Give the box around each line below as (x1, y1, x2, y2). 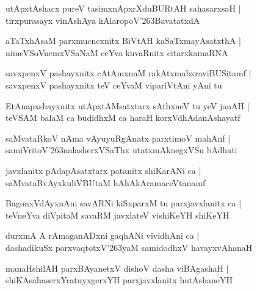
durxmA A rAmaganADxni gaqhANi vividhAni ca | (5, 229, 200, 242)
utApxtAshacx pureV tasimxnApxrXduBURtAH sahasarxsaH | (5, 2, 241, 14)
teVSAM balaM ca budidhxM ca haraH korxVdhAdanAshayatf (5, 111, 241, 124)
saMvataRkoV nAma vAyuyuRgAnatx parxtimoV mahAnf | (5, 131, 231, 144)
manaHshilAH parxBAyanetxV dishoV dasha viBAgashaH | (5, 261, 229, 274)
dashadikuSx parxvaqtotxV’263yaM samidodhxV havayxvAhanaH (5, 241, 253, 253)
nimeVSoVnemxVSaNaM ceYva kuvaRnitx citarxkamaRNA (5, 46, 228, 59)
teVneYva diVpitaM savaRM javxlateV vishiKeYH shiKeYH (5, 208, 230, 221)
